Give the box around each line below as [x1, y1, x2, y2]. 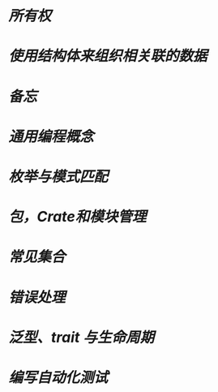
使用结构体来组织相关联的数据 [8, 47, 208, 65]
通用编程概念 [8, 127, 95, 145]
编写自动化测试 [8, 368, 109, 386]
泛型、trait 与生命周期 [8, 328, 155, 347]
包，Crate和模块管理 [8, 208, 147, 226]
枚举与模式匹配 [8, 167, 109, 186]
